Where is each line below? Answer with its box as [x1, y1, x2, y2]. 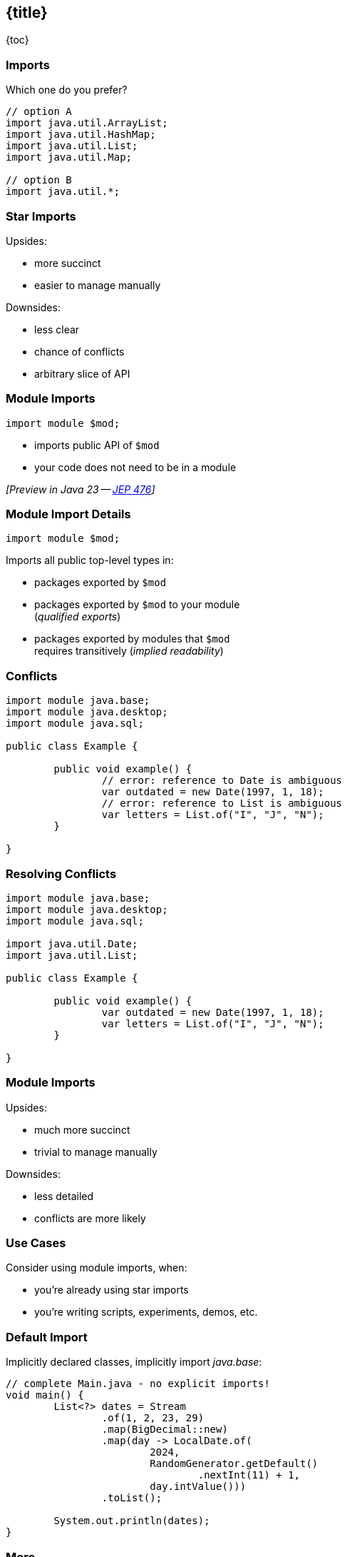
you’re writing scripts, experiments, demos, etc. [34, 1306, 258, 1319]
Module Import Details [6, 507, 131, 522]
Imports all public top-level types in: [6, 554, 174, 567]
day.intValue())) [150, 1481, 247, 1493]
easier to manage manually [34, 278, 161, 291]
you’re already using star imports [34, 1284, 189, 1296]
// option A [6, 106, 72, 118]
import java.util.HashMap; [6, 129, 156, 141]
